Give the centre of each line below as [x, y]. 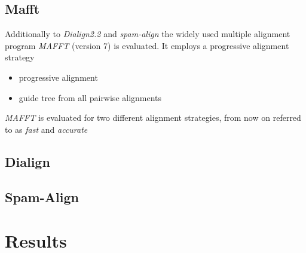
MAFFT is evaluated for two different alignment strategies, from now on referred [153, 118]
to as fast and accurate [46, 129]
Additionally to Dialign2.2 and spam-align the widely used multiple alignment [148, 34]
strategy [20, 57]
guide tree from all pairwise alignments [90, 97]
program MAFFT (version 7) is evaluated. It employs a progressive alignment [147, 45]
